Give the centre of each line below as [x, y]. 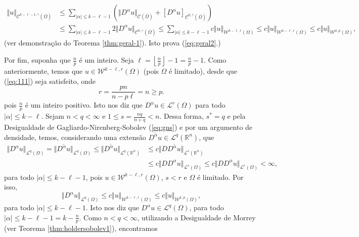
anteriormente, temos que [43, 71]
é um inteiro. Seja [106, 60]
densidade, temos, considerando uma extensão [75, 137]
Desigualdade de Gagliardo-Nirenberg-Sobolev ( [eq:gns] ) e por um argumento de [128, 127]
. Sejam [53, 116]
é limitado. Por [220, 177]
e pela [236, 116]
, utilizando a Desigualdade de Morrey [196, 217]
